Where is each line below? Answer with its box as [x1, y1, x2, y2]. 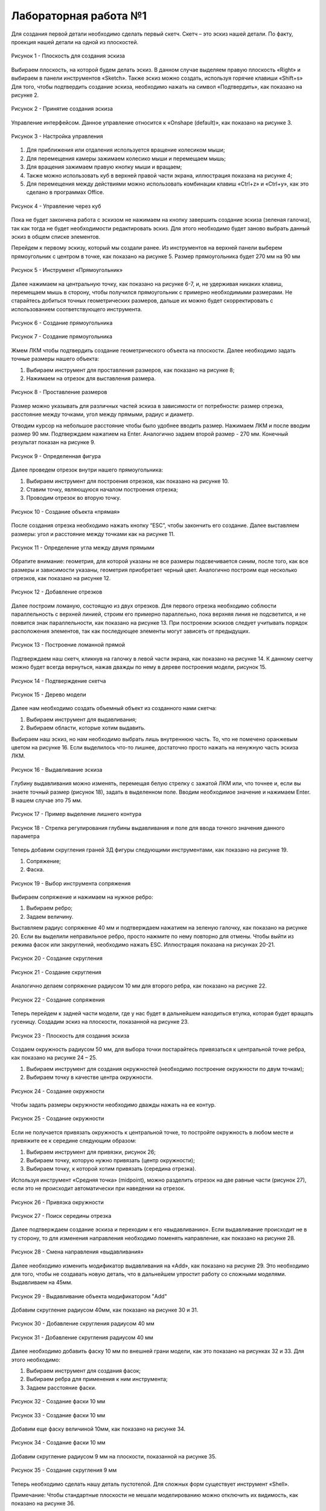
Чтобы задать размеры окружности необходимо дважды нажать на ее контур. [11, 1101, 216, 1108]
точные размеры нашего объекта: [11, 355, 100, 363]
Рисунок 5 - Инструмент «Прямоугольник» [11, 267, 123, 274]
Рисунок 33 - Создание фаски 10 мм [11, 1411, 106, 1419]
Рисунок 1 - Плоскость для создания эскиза [11, 52, 125, 60]
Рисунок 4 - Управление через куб [11, 202, 101, 210]
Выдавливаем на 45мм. [11, 1279, 72, 1286]
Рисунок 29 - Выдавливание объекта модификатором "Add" [11, 1292, 167, 1299]
